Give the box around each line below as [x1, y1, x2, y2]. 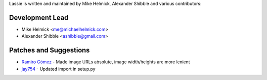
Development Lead [9, 13, 69, 22]
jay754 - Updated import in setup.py [21, 66, 96, 72]
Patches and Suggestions [9, 46, 90, 54]
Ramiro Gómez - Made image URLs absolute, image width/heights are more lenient [21, 59, 190, 65]
